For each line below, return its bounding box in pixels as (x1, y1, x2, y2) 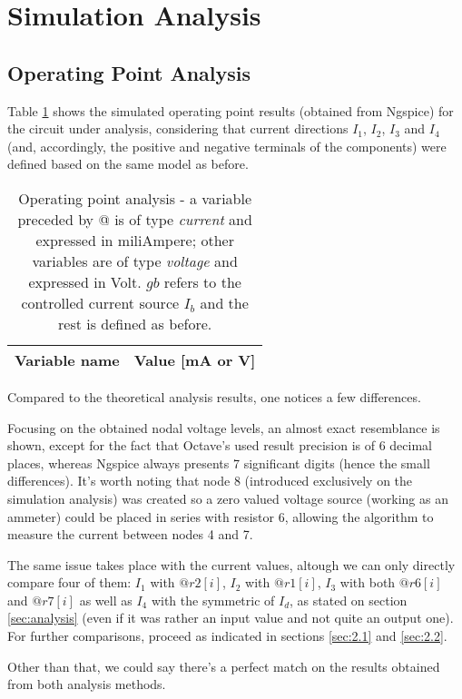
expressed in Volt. (28, 271, 142, 292)
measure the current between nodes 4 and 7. (7, 525, 253, 544)
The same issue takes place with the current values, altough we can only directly (7, 555, 456, 574)
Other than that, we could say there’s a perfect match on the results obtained (7, 656, 440, 675)
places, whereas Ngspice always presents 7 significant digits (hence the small (7, 453, 430, 472)
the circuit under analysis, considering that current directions (7, 119, 349, 138)
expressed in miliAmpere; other (35, 229, 234, 251)
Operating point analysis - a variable (18, 187, 252, 209)
